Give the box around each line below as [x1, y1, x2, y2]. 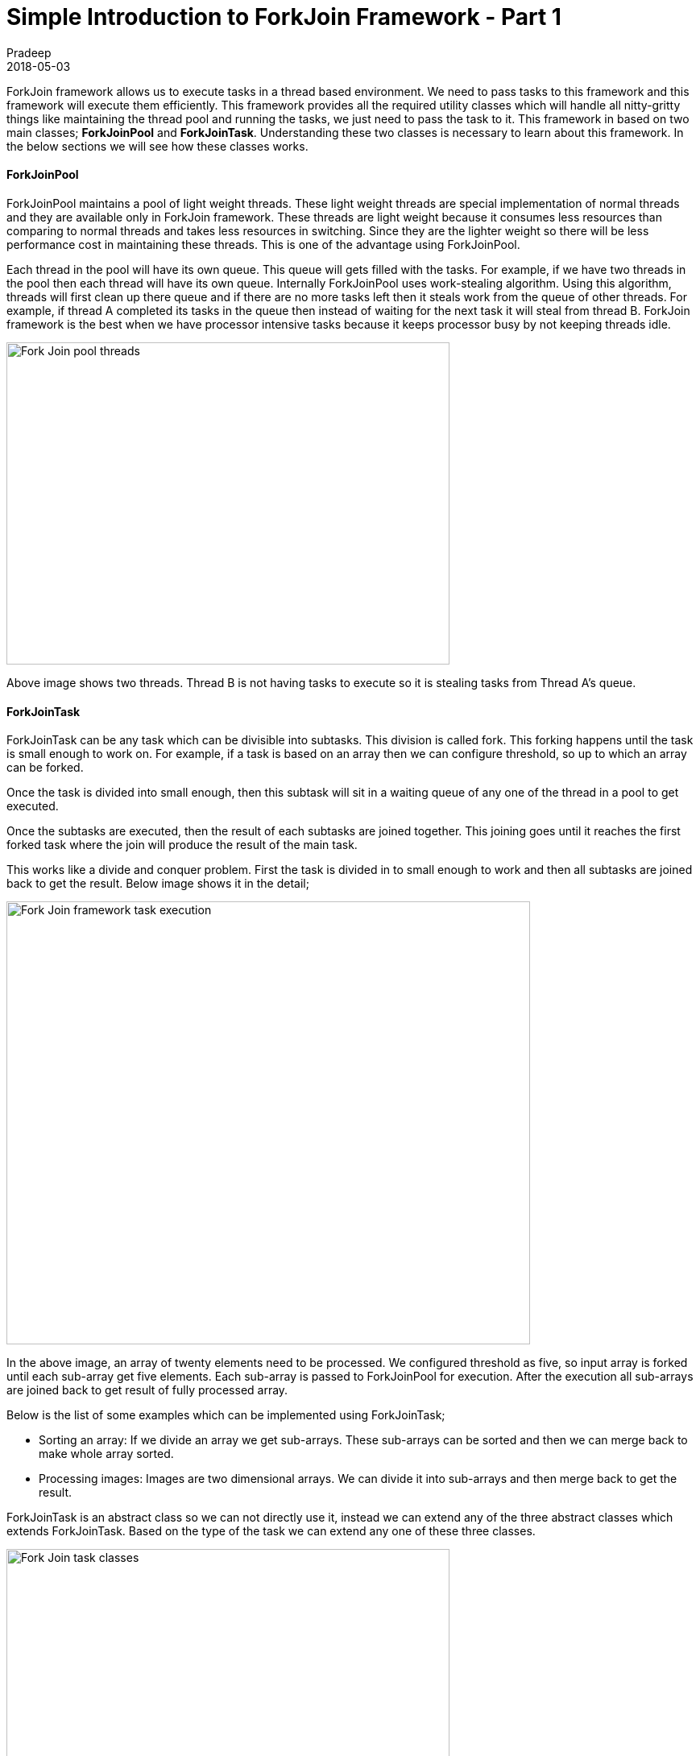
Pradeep [6, 45, 52, 60]
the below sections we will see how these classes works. [6, 139, 309, 153]
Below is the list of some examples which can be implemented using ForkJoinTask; [6, 1408, 445, 1423]
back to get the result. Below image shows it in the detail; [6, 876, 309, 891]
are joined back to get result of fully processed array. [6, 1383, 288, 1398]
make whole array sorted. [39, 1447, 174, 1461]
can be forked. [6, 760, 84, 775]
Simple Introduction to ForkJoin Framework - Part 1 [6, 3, 561, 31]
